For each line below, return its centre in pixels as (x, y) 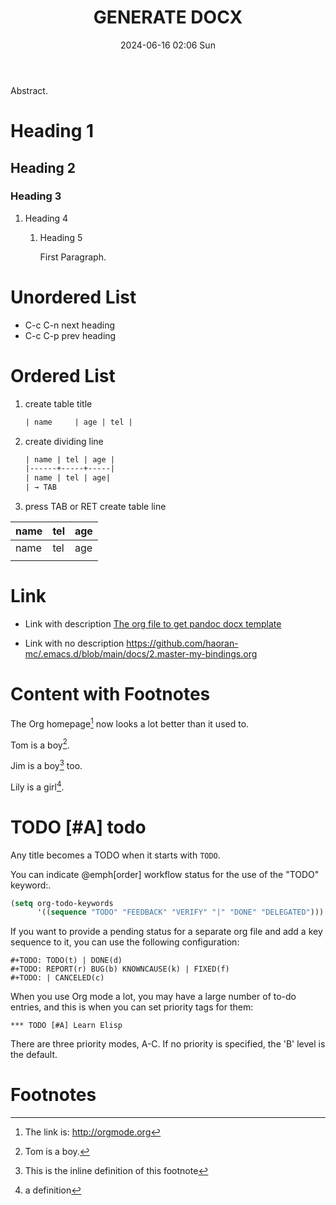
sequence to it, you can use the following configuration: (125, 942)
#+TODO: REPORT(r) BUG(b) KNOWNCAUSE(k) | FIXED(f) (120, 969)
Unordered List (73, 297)
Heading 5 (61, 237)
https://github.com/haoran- (182, 643)
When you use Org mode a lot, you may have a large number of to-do (153, 997)
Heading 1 (52, 131)
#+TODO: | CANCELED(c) (57, 978)
